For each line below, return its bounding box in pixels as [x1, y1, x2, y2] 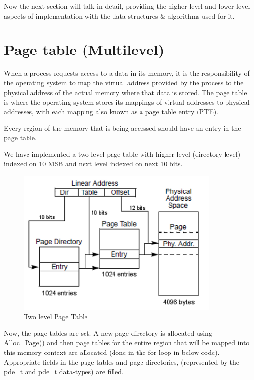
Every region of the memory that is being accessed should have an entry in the [4, 123, 241, 133]
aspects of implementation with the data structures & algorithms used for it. [4, 10, 235, 21]
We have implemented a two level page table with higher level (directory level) [4, 149, 241, 159]
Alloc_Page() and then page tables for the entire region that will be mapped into [4, 337, 250, 348]
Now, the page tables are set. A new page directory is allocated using [4, 327, 212, 338]
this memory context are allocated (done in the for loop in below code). [4, 347, 220, 357]
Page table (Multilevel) [4, 39, 165, 59]
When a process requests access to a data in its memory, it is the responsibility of [4, 68, 250, 78]
